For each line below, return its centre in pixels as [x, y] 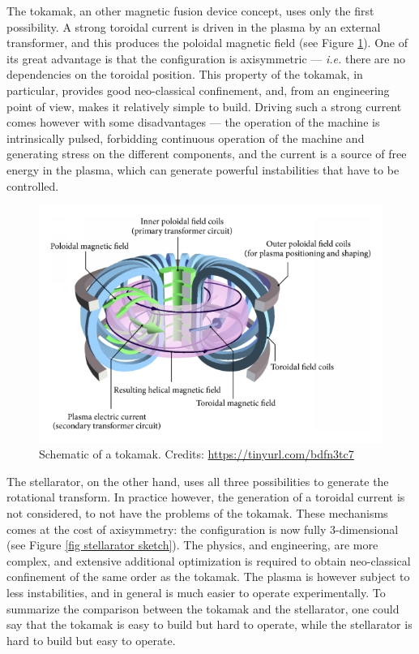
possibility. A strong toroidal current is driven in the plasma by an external [194, 26]
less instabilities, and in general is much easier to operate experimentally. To [196, 593]
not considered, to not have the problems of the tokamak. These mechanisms [197, 513]
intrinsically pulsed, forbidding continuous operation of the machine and [186, 138]
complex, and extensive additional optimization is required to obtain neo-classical [209, 560]
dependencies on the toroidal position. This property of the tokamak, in [185, 74]
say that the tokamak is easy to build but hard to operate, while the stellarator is [209, 624]
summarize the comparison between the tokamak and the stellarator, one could [203, 608]
